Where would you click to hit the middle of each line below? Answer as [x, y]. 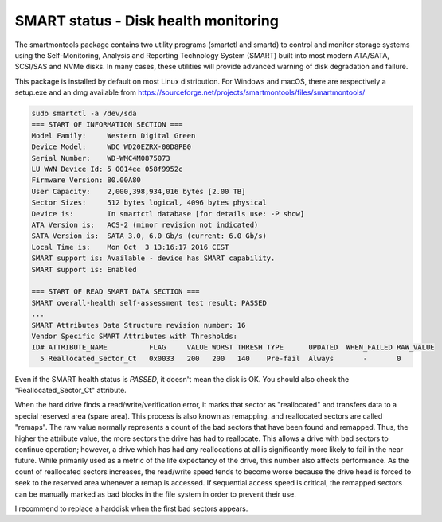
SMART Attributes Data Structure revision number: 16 [139, 325]
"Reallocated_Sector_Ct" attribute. [70, 391]
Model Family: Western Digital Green [113, 136]
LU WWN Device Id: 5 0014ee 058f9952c [107, 169]
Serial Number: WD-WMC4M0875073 [101, 158]
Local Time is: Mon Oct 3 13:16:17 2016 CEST [130, 247]
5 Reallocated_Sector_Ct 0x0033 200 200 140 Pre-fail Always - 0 [221, 358]
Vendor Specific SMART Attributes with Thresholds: [135, 336]
